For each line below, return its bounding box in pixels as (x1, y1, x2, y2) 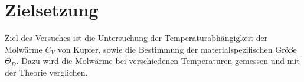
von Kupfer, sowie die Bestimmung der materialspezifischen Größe (57, 43, 297, 55)
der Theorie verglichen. (5, 66, 88, 78)
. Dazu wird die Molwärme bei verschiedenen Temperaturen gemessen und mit (16, 54, 300, 67)
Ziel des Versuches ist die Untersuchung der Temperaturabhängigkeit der (5, 32, 268, 44)
